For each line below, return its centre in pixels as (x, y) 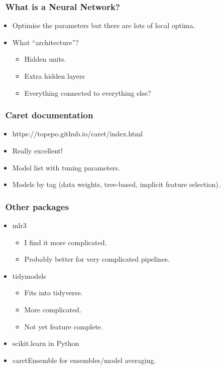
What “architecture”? (45, 42)
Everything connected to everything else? (88, 93)
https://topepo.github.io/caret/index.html (77, 134)
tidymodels (29, 275)
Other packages (37, 206)
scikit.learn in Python (46, 343)
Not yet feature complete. (64, 326)
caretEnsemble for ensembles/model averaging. (84, 360)
